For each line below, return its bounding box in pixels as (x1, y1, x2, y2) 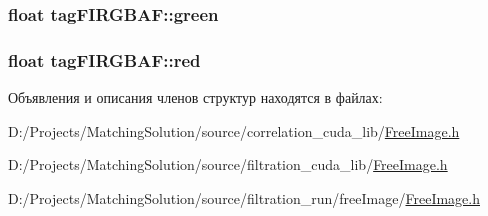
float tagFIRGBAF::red (8, 47, 201, 72)
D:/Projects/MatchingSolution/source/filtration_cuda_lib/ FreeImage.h (8, 154, 448, 175)
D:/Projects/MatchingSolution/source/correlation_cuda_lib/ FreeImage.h (8, 120, 460, 141)
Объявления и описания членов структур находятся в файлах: (8, 87, 383, 108)
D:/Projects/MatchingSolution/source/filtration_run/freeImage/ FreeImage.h (8, 187, 480, 208)
